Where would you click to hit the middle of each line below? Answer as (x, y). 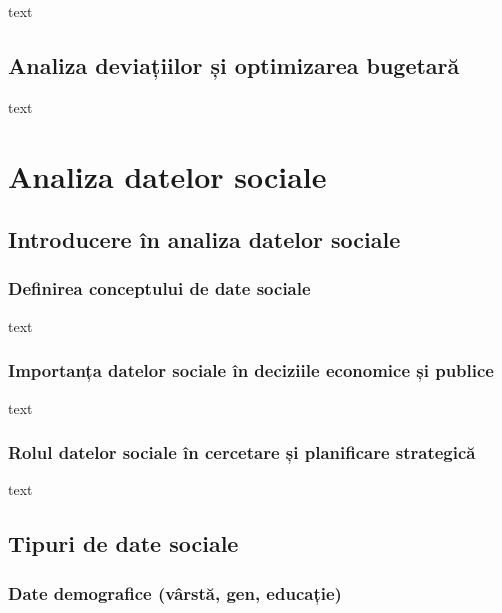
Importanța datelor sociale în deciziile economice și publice (251, 370)
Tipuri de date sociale (123, 543)
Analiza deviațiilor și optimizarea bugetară (234, 64)
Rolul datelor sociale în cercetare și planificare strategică (242, 452)
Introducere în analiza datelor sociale (204, 239)
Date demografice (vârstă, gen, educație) (175, 592)
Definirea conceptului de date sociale (159, 288)
